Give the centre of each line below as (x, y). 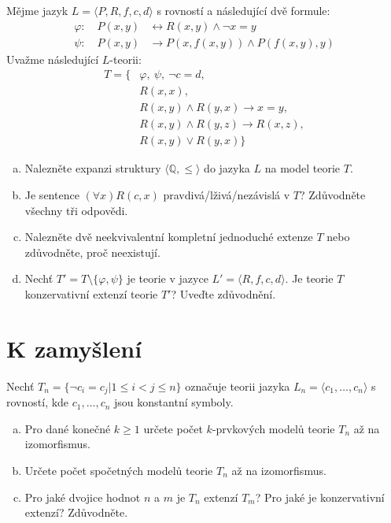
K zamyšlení (74, 348)
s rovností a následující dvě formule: (243, 10)
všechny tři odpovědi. (76, 210)
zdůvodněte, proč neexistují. (92, 252)
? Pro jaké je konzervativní (320, 497)
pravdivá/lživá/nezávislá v (227, 195)
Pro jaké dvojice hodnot (83, 497)
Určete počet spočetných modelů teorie (119, 470)
